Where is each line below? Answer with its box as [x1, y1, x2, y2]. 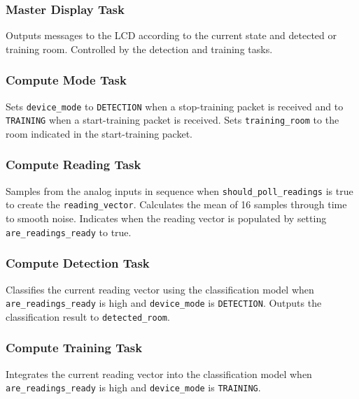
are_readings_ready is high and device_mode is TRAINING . [6, 380, 261, 395]
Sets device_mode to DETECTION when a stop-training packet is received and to [6, 99, 344, 113]
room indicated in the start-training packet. [6, 126, 192, 140]
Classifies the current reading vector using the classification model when [6, 282, 314, 296]
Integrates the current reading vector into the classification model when [6, 366, 312, 381]
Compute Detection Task [6, 254, 150, 272]
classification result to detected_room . [6, 309, 170, 324]
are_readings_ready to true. [6, 224, 132, 239]
